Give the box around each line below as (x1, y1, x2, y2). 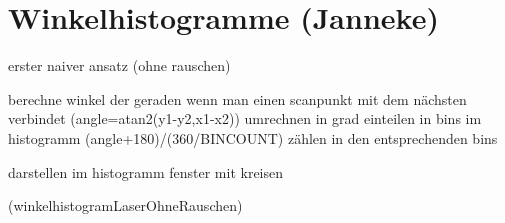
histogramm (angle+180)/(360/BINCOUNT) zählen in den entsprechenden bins (8, 127, 498, 148)
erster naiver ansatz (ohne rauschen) (8, 55, 231, 76)
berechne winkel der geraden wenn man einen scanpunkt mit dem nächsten (8, 88, 467, 109)
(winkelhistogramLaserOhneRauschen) (8, 195, 243, 216)
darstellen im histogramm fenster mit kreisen (8, 161, 284, 182)
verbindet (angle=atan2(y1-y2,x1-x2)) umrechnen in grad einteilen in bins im (8, 108, 482, 129)
